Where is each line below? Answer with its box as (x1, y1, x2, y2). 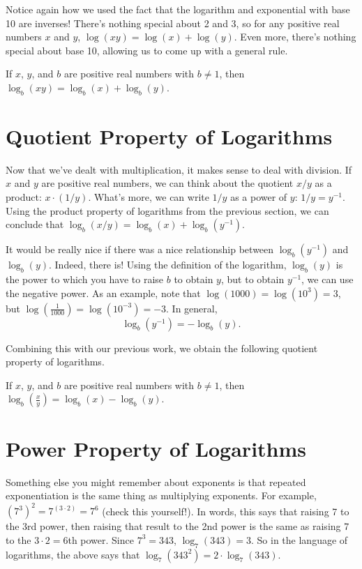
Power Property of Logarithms (6, 434, 307, 462)
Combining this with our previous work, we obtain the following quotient (6, 340, 318, 355)
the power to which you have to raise (6, 272, 164, 287)
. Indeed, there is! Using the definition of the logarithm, (48, 257, 287, 272)
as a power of (230, 190, 287, 204)
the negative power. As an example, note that (6, 285, 201, 300)
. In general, (166, 301, 218, 315)
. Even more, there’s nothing (234, 29, 356, 44)
